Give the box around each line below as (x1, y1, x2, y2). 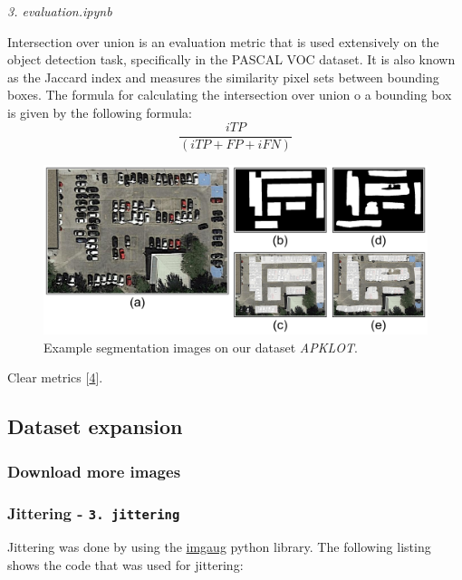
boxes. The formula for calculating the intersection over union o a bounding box (7, 85, 452, 104)
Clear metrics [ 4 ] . (7, 368, 103, 387)
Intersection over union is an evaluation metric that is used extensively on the (7, 32, 439, 51)
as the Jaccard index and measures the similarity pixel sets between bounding (7, 67, 439, 86)
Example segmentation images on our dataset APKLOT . (43, 337, 358, 356)
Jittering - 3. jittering (7, 501, 180, 524)
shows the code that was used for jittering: (7, 555, 244, 574)
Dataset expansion (7, 412, 183, 440)
